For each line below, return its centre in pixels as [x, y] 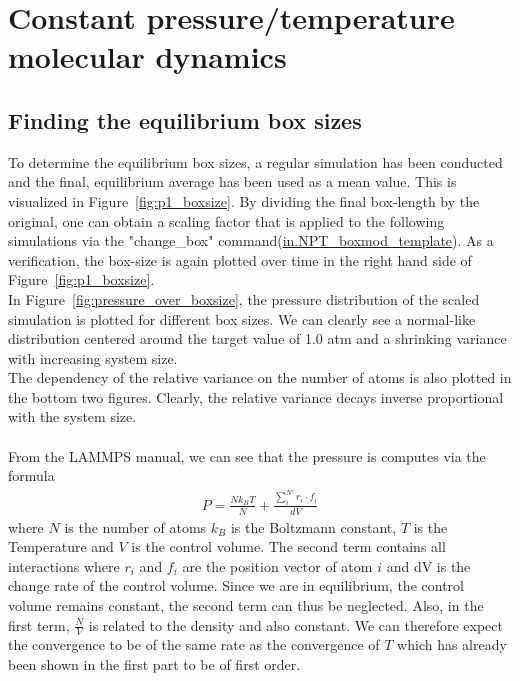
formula [31, 475]
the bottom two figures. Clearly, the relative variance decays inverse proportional [256, 396]
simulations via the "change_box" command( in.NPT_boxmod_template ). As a [251, 240]
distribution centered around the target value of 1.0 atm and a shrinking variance [257, 338]
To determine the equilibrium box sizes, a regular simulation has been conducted [255, 161]
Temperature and [61, 546]
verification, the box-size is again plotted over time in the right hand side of [240, 259]
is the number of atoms [135, 526]
